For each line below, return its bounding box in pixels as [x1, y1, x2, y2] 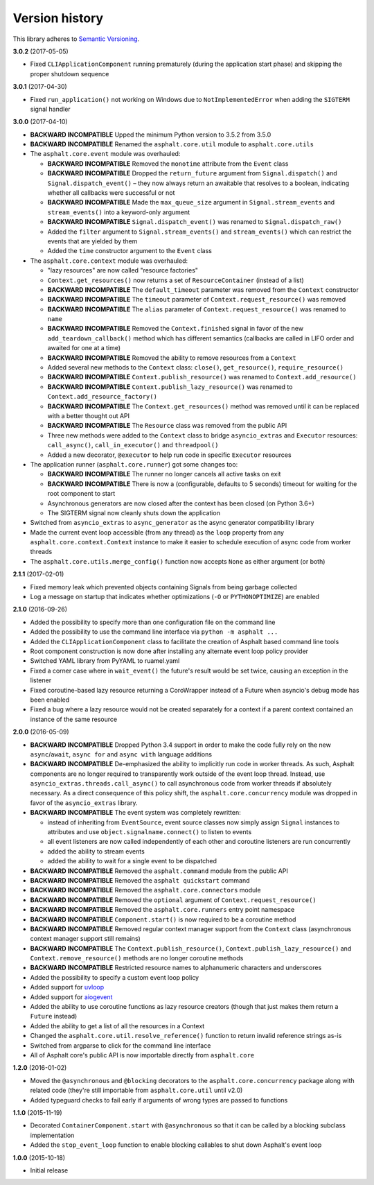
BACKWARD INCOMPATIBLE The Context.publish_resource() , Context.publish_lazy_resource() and [30, 944, 352, 953]
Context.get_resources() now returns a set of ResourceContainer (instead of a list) [47, 276, 304, 284]
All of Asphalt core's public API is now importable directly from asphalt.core [30, 1051, 255, 1059]
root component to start [47, 490, 116, 498]
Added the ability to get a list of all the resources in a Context [30, 1021, 205, 1030]
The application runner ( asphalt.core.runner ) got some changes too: [30, 460, 238, 468]
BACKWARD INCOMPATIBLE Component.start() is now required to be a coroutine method [30, 915, 296, 924]
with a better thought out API [47, 412, 130, 419]
